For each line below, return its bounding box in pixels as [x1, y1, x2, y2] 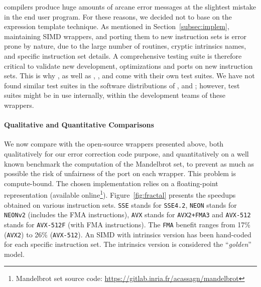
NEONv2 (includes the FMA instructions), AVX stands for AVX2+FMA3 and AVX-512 [4, 209, 251, 220]
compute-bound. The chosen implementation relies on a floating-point [4, 178, 218, 188]
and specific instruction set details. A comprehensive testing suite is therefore [4, 50, 242, 61]
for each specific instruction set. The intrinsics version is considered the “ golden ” [4, 239, 251, 249]
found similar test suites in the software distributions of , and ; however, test [4, 80, 240, 90]
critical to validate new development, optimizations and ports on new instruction [4, 60, 253, 71]
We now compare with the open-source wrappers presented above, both [4, 138, 224, 149]
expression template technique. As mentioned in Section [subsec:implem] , [4, 21, 229, 32]
